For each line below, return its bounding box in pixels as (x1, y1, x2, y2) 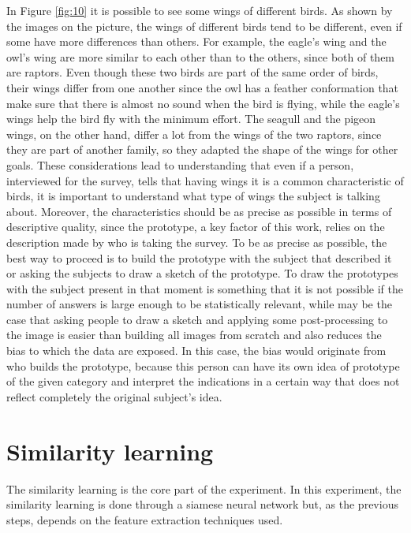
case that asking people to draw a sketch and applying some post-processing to (6, 311, 388, 327)
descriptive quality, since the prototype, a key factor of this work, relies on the (6, 218, 385, 235)
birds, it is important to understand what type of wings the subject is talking (6, 188, 380, 204)
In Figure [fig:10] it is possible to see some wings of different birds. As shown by (6, 2, 393, 18)
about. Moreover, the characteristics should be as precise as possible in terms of (6, 203, 392, 219)
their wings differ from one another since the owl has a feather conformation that (6, 79, 399, 95)
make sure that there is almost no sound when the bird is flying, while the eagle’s (6, 95, 400, 111)
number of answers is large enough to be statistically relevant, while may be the (6, 296, 392, 312)
